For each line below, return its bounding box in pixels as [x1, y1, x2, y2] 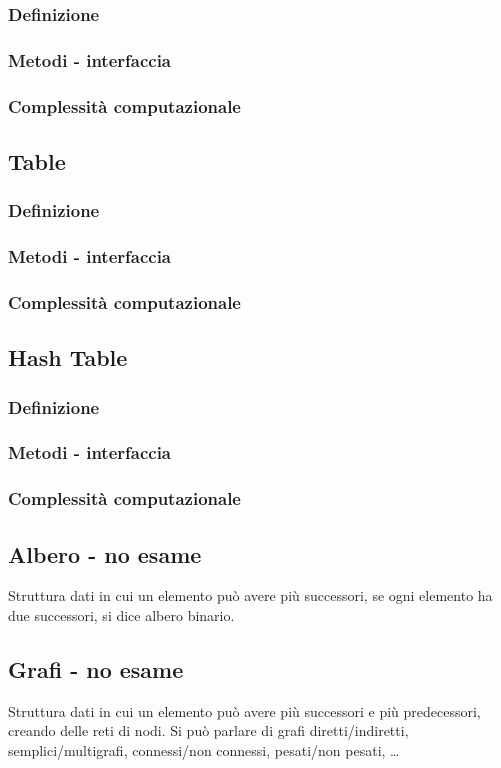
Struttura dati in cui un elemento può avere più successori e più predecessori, [8, 700, 481, 721]
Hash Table [8, 342, 128, 373]
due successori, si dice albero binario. [8, 604, 235, 625]
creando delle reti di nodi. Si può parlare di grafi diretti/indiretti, [8, 720, 409, 741]
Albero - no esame [8, 538, 202, 569]
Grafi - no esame [8, 653, 184, 684]
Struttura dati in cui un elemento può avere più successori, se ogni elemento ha [8, 585, 493, 606]
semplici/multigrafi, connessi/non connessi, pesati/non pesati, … [8, 739, 400, 760]
